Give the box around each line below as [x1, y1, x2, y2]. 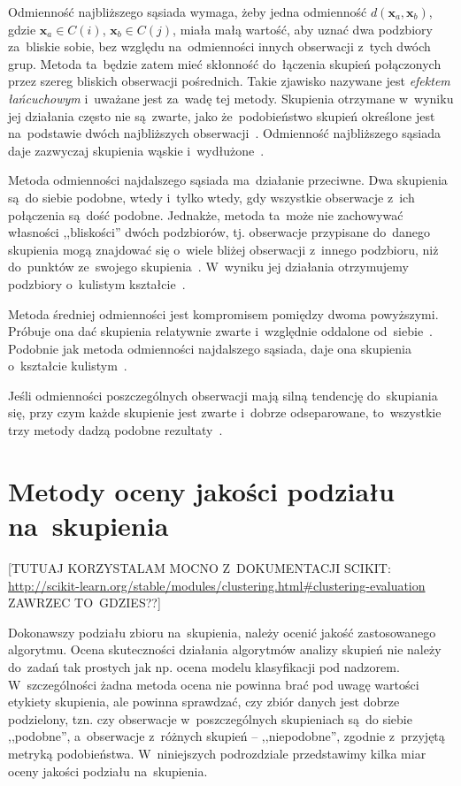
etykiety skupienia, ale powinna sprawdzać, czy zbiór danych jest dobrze [8, 692, 400, 711]
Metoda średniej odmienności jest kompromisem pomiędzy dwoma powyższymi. [8, 304, 439, 323]
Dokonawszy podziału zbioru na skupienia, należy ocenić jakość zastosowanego [8, 622, 436, 641]
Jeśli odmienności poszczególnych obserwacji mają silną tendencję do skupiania [8, 385, 438, 404]
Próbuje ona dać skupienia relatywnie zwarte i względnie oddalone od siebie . [8, 322, 434, 340]
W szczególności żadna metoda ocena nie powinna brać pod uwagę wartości [8, 675, 419, 693]
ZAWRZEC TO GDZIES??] [8, 593, 161, 612]
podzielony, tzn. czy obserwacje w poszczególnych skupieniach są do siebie [8, 709, 412, 728]
